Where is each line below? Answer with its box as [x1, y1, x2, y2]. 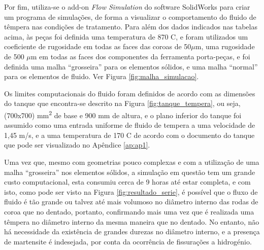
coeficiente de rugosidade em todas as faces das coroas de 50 [4, 41, 191, 52]
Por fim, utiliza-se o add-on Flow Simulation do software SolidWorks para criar [4, 2, 250, 12]
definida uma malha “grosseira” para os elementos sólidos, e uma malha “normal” [4, 61, 258, 72]
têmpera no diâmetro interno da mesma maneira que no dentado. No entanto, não [4, 216, 259, 227]
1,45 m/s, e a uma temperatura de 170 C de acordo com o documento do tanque [4, 129, 255, 140]
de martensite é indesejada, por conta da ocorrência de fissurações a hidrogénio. [4, 236, 252, 246]
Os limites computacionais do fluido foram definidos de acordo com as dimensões [4, 88, 255, 98]
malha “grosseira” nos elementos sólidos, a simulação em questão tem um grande [4, 166, 255, 177]
